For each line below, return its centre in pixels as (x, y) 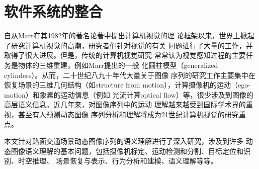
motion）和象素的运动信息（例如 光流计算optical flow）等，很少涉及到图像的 (129, 94)
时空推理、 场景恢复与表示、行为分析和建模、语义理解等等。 (118, 161)
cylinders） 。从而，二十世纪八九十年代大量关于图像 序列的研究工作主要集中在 (130, 75)
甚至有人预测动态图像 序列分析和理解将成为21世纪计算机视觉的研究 (128, 114)
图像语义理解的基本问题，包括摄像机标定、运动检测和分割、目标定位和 (127, 151)
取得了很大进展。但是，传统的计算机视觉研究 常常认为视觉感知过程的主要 (125, 55)
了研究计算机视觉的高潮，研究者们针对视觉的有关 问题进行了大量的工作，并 (128, 45)
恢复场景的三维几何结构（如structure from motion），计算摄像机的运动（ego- (127, 85)
